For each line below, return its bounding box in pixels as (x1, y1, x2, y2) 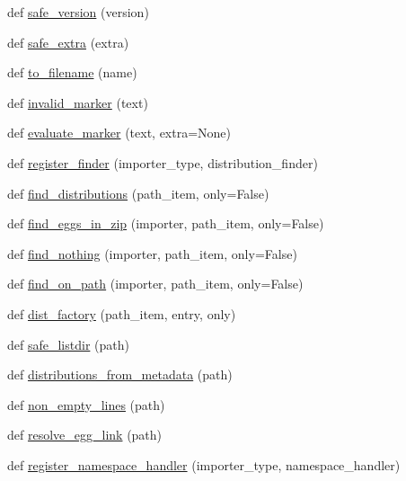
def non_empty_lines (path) (7, 395, 165, 414)
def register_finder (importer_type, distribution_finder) (7, 153, 318, 172)
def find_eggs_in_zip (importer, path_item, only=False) (7, 214, 324, 233)
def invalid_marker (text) (7, 93, 148, 111)
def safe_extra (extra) (7, 32, 129, 51)
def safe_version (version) (7, 3, 149, 21)
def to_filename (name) (7, 63, 137, 82)
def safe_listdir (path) (7, 334, 129, 353)
